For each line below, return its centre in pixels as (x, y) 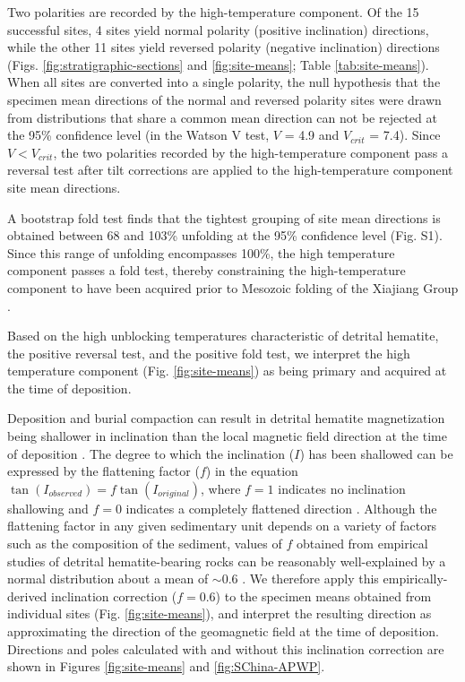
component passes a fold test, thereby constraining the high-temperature (207, 270)
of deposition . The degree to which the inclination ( (151, 453)
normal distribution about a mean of (108, 578)
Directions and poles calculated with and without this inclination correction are (226, 648)
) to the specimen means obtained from (323, 596)
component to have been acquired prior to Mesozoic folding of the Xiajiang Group (233, 287)
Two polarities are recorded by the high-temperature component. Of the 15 (213, 12)
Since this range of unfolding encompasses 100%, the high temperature (201, 252)
